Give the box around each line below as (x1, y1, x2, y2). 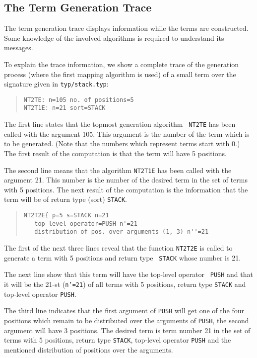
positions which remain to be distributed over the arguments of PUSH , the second (4, 315, 249, 325)
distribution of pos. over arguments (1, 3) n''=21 (34, 228, 209, 236)
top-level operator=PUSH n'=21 (34, 220, 137, 227)
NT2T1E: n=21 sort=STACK (23, 104, 106, 112)
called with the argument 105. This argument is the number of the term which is (4, 128, 250, 139)
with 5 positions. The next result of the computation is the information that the (4, 184, 248, 194)
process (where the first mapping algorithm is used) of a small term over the (4, 69, 236, 79)
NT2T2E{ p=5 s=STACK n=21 (23, 212, 109, 219)
